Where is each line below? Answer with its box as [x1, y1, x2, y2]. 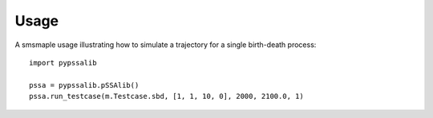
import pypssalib [29, 58, 97, 67]
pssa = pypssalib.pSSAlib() [29, 81, 140, 89]
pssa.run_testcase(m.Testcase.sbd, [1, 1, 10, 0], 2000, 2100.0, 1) [29, 92, 304, 101]
